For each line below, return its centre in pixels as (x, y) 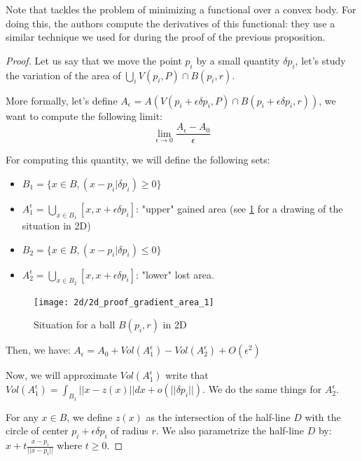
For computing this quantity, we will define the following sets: (138, 160)
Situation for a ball (75, 325)
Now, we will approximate (62, 375)
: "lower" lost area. (175, 274)
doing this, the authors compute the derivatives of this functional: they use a (170, 23)
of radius (130, 430)
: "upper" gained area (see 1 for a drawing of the (239, 208)
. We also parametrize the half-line (230, 430)
